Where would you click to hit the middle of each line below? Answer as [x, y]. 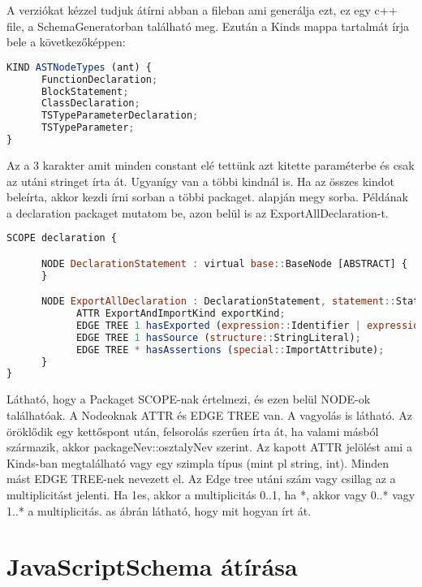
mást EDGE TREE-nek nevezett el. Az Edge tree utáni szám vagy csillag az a [201, 479]
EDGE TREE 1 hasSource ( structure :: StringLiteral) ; [218, 337]
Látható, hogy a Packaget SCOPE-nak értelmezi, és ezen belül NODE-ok [189, 399]
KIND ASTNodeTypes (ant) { [79, 67]
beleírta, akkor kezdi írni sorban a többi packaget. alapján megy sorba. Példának [207, 197]
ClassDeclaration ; [90, 104]
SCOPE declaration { [62, 238]
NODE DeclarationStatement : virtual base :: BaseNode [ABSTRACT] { [224, 263]
